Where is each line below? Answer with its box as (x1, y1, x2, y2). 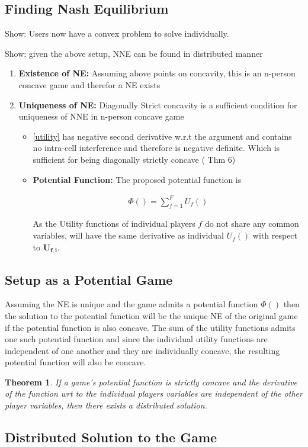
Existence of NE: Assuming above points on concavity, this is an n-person (18, 67, 296, 79)
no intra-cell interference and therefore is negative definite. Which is (33, 142, 280, 154)
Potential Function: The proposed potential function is (33, 173, 242, 185)
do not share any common (204, 217, 299, 230)
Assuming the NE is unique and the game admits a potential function (5, 298, 258, 310)
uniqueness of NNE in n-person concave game (18, 110, 184, 123)
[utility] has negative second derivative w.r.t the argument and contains (33, 130, 292, 142)
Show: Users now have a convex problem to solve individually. (5, 27, 229, 40)
